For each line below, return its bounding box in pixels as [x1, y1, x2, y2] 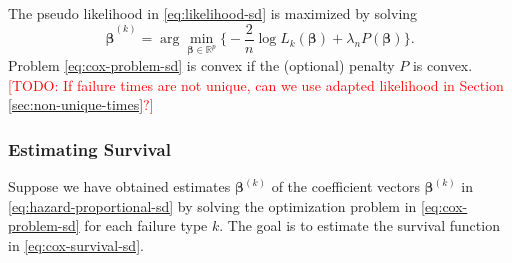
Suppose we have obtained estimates [8, 176, 231, 197]
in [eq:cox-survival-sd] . [8, 234, 144, 255]
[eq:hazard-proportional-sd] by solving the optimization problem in [8, 195, 417, 216]
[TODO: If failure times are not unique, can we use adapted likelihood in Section [8, 74, 504, 95]
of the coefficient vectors [271, 176, 420, 197]
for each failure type [84, 215, 208, 236]
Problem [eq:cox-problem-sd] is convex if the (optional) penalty [8, 55, 395, 76]
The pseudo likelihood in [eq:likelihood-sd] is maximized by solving [8, 3, 418, 23]
